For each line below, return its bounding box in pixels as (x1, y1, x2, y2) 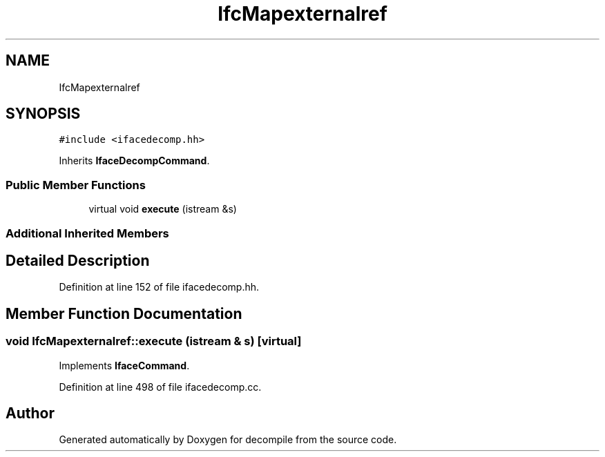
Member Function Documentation (6, 304, 242, 322)
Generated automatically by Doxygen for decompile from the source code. (59, 434, 397, 446)
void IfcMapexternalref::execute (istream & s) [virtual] (6, 334, 302, 349)
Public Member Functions (6, 177, 146, 192)
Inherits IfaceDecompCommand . (59, 155, 210, 167)
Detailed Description (6, 251, 150, 269)
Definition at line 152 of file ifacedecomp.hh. (59, 281, 260, 293)
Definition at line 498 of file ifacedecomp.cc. (59, 380, 262, 393)
